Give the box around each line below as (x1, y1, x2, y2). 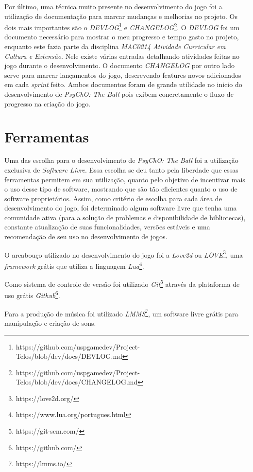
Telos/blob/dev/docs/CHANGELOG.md (16, 377, 138, 387)
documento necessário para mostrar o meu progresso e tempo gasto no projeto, (4, 32, 239, 42)
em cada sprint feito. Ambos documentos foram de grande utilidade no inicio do (4, 79, 242, 89)
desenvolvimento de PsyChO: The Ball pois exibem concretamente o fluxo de (4, 89, 234, 99)
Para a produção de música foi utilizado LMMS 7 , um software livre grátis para (4, 307, 238, 318)
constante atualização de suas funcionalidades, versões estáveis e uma (4, 222, 210, 232)
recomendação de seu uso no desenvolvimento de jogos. (4, 231, 168, 242)
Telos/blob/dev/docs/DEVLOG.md (16, 351, 122, 361)
